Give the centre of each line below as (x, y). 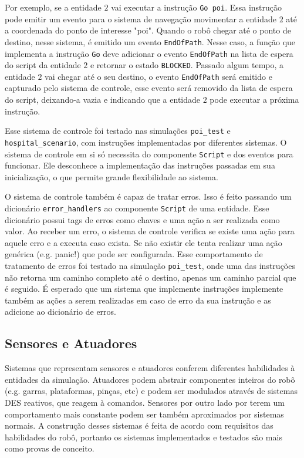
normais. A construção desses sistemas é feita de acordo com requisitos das (139, 425)
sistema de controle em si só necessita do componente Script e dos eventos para (149, 154)
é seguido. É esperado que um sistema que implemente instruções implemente (144, 289)
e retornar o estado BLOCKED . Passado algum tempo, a (187, 65)
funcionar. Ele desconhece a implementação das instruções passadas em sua (140, 165)
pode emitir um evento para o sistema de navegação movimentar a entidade (141, 18)
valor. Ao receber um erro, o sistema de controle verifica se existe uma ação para (150, 231)
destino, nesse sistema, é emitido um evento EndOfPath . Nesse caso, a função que (150, 41)
